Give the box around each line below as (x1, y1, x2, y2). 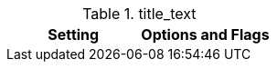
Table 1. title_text (82, 5, 197, 23)
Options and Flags (141, 25, 270, 44)
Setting (48, 25, 100, 44)
